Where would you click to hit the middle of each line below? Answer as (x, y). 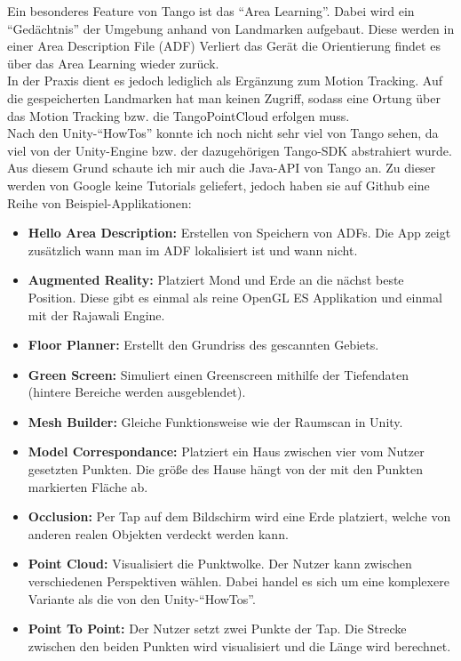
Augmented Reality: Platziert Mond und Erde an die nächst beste (216, 280)
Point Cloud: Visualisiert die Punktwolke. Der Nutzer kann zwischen (220, 564)
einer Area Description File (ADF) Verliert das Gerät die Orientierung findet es (224, 46)
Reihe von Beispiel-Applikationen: (99, 202)
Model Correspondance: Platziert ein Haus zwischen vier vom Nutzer (226, 451)
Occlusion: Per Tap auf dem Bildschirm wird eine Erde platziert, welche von (239, 516)
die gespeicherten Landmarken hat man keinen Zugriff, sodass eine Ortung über (224, 97)
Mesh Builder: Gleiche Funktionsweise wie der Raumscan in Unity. (215, 421)
